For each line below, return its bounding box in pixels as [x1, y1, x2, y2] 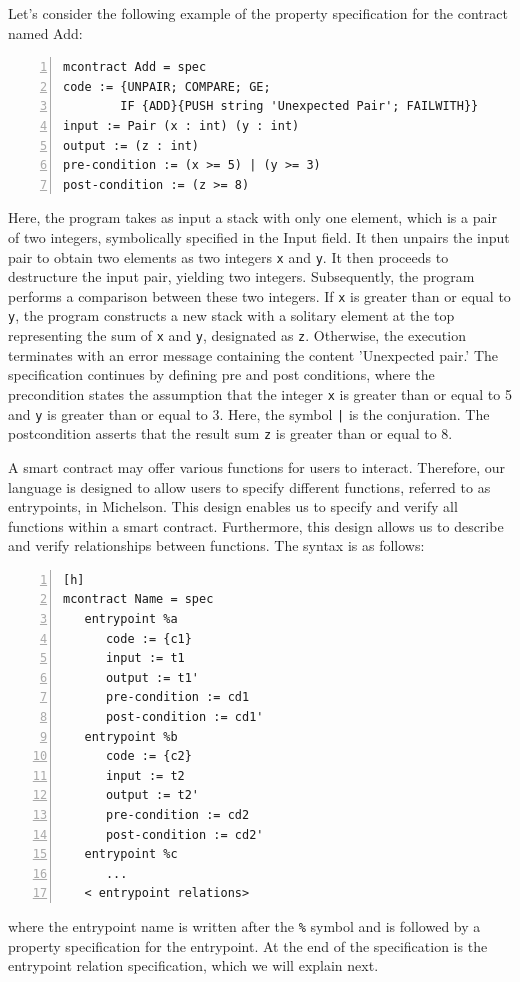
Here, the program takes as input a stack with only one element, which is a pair [8, 207, 497, 228]
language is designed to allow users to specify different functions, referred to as [8, 476, 491, 497]
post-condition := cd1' [105, 710, 264, 725]
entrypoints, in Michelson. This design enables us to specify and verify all [8, 496, 458, 517]
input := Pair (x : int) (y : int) [63, 118, 300, 133]
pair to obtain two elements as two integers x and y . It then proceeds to [8, 246, 449, 267]
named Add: [8, 22, 83, 43]
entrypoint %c [84, 847, 178, 862]
